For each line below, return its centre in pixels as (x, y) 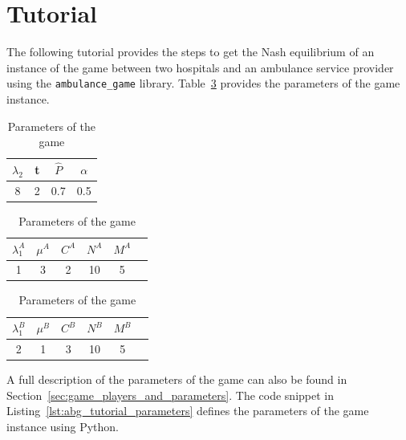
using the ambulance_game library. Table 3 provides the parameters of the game (203, 83)
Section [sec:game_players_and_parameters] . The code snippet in (170, 395)
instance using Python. (63, 426)
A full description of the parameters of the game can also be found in (177, 379)
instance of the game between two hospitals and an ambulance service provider (200, 67)
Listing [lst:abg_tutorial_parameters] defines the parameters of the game (188, 411)
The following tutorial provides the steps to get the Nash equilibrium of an (191, 52)
